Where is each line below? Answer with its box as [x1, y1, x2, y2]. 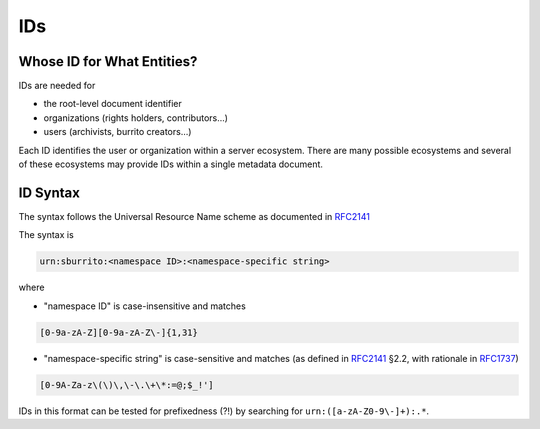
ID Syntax [18, 184, 80, 201]
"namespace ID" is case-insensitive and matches [43, 300, 247, 312]
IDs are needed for [18, 80, 96, 92]
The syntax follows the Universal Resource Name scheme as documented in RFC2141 [18, 210, 370, 222]
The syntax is [18, 229, 74, 241]
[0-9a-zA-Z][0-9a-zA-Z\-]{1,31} [39, 326, 199, 338]
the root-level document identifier [43, 98, 182, 110]
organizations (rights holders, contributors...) [43, 111, 229, 124]
